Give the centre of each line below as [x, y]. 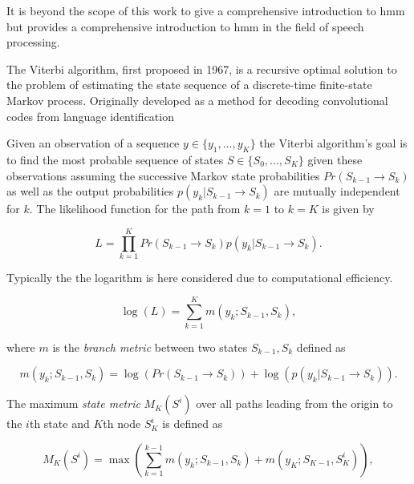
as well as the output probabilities [90, 191]
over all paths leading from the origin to [294, 403]
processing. [33, 42]
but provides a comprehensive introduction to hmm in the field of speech [185, 26]
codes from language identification [90, 116]
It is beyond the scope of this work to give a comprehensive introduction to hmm [206, 10]
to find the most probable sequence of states [115, 159]
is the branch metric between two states [150, 347]
